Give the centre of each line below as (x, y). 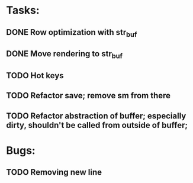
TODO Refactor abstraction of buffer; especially (96, 116)
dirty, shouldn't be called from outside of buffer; (97, 125)
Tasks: (23, 10)
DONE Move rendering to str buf (65, 54)
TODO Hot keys (35, 76)
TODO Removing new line (54, 172)
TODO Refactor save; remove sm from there (88, 96)
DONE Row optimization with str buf (72, 33)
